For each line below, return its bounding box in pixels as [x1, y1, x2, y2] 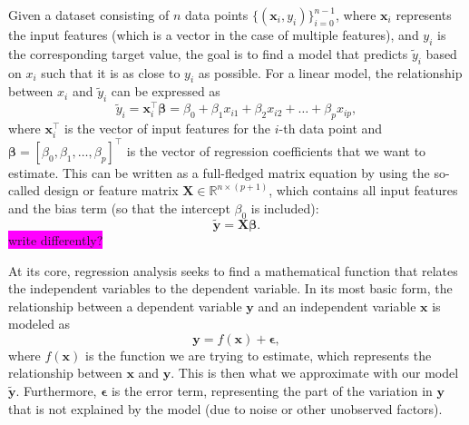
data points [185, 5, 249, 24]
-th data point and [278, 119, 383, 138]
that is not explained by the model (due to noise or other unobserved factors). [8, 399, 443, 418]
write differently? [8, 230, 103, 249]
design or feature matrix [44, 181, 179, 200]
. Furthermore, [15, 381, 97, 400]
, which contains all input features [269, 181, 458, 200]
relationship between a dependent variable [8, 296, 242, 315]
